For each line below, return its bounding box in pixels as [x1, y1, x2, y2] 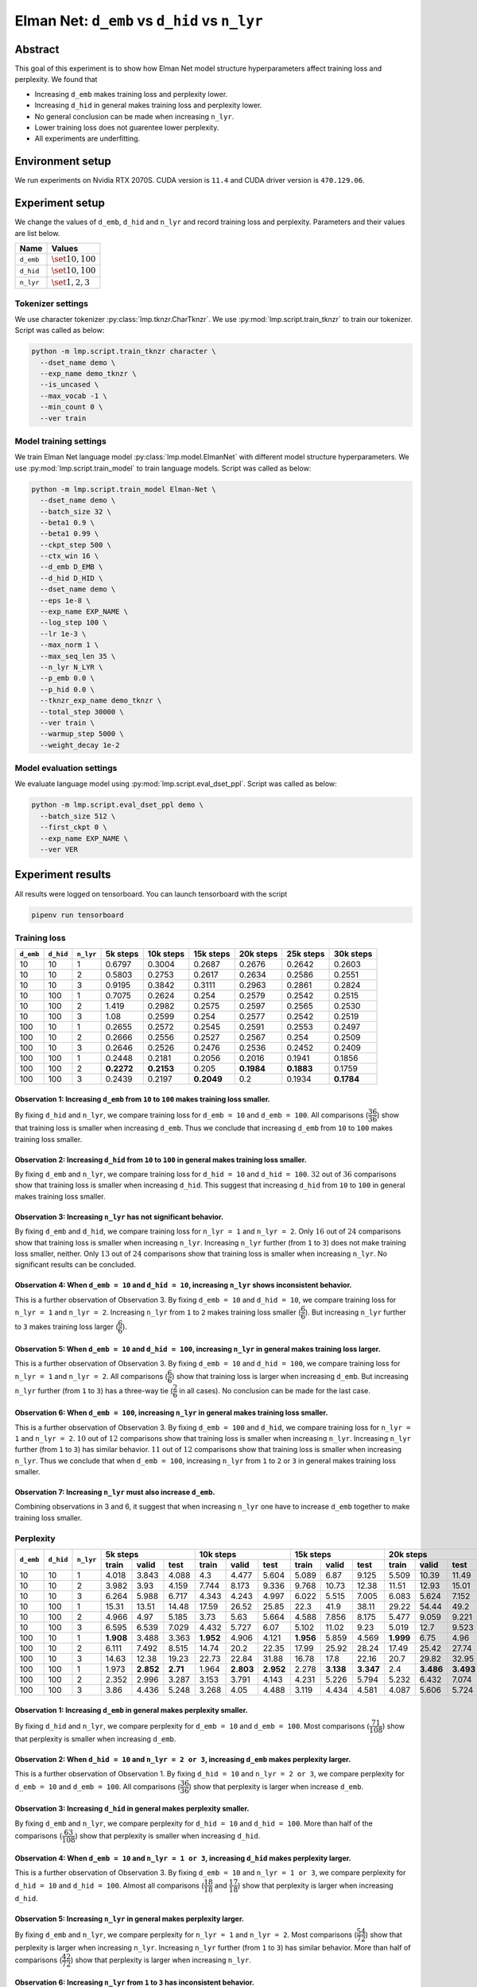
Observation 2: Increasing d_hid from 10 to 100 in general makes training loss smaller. [14, 1155, 308, 1164]
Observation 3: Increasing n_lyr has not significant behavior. [14, 1212, 224, 1222]
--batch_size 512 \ [40, 811, 116, 820]
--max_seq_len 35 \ [40, 652, 116, 660]
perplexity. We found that [14, 75, 98, 84]
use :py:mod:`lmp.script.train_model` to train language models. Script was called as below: [14, 463, 312, 473]
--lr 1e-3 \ [40, 629, 87, 638]
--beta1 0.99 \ [40, 529, 99, 538]
